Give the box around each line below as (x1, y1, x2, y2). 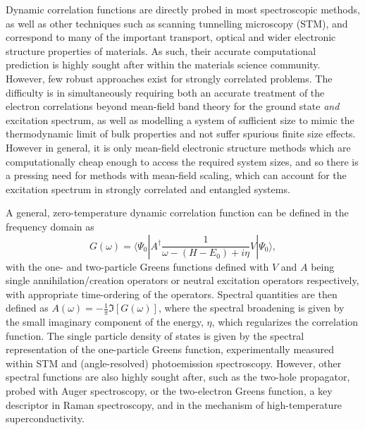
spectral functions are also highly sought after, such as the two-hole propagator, (6, 369, 350, 384)
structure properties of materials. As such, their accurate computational (6, 43, 316, 58)
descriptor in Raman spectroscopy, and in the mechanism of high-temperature (6, 397, 342, 412)
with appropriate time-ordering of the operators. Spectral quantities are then (6, 286, 338, 301)
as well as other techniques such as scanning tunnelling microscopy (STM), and (6, 16, 348, 30)
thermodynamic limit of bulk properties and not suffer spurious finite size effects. (6, 126, 356, 141)
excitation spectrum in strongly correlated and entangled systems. (6, 181, 290, 196)
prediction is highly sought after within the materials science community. (6, 57, 321, 72)
